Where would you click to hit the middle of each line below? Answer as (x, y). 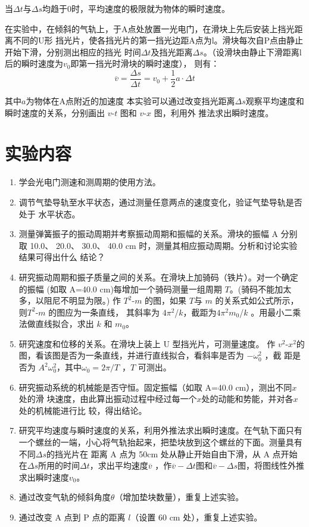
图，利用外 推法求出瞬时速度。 (214, 112)
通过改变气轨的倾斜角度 (65, 497)
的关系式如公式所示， (257, 300)
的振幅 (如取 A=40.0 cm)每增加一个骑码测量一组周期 (120, 289)
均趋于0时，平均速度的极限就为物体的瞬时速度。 (136, 8)
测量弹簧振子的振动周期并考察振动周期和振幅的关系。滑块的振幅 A (148, 234)
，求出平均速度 (119, 465)
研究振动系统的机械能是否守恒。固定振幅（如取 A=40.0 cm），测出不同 (155, 387)
